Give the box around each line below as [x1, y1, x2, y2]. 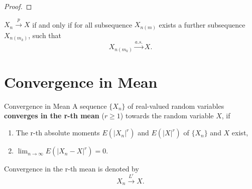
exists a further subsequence [159, 19, 245, 30]
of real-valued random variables [128, 100, 224, 111]
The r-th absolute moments [16, 127, 100, 138]
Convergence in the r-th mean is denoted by [4, 163, 139, 174]
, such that [28, 30, 62, 40]
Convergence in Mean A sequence [4, 100, 107, 111]
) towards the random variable [120, 110, 214, 121]
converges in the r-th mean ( [4, 110, 104, 121]
